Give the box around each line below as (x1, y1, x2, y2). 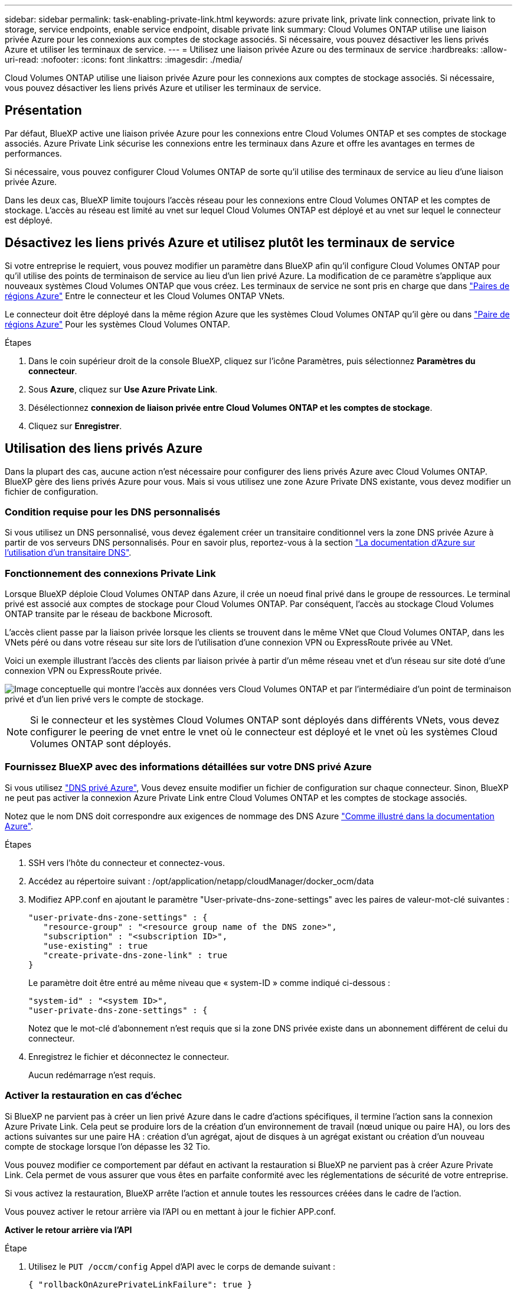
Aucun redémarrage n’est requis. (28, 1069, 156, 1080)
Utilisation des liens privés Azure (5, 441, 202, 456)
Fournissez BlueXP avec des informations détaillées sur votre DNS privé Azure (5, 761, 372, 773)
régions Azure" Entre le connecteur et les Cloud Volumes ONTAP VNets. (5, 290, 285, 301)
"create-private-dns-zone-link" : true (43, 950, 228, 960)
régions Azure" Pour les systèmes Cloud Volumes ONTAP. (5, 319, 230, 329)
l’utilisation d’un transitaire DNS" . (5, 547, 132, 558)
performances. (5, 148, 62, 158)
